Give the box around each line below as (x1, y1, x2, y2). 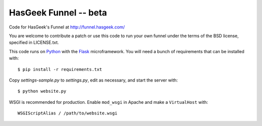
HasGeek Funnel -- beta (9, 7, 107, 18)
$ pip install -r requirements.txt (17, 67, 102, 72)
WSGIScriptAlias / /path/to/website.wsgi (17, 111, 117, 116)
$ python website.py (17, 88, 66, 94)
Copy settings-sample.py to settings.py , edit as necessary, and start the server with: (9, 77, 178, 83)
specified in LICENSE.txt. (9, 40, 59, 45)
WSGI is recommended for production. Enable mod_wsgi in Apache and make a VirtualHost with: (9, 99, 208, 105)
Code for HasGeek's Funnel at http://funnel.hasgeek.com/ (9, 24, 125, 30)
